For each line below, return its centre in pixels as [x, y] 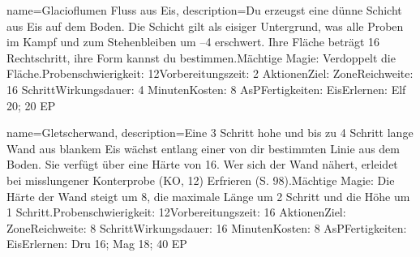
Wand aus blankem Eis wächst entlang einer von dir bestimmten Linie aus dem [204, 148]
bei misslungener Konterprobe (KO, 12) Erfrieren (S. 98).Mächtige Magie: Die [201, 180]
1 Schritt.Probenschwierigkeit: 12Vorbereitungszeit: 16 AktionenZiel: [176, 212]
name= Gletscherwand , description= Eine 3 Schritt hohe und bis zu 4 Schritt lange [210, 133]
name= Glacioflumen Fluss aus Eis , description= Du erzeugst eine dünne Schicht [204, 10]
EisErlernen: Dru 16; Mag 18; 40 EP [97, 244]
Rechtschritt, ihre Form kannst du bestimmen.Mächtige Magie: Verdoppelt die [201, 57]
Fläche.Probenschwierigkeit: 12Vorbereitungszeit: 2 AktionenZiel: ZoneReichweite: [210, 73]
